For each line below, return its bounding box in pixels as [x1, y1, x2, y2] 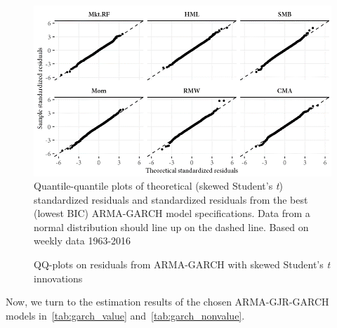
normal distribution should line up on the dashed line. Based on [34, 219, 309, 234]
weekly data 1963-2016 [34, 233, 131, 248]
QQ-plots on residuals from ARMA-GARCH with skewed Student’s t [34, 257, 331, 272]
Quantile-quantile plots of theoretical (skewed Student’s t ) [34, 178, 283, 193]
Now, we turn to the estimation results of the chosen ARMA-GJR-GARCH [6, 294, 329, 309]
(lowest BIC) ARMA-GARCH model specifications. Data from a [34, 206, 310, 221]
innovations [34, 270, 83, 285]
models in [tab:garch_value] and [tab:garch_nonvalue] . [6, 308, 245, 322]
